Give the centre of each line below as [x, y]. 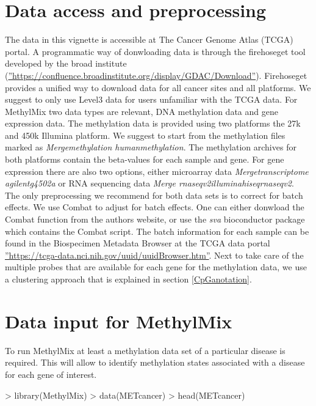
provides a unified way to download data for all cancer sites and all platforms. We [158, 87]
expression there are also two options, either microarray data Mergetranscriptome [157, 171]
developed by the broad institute [66, 63]
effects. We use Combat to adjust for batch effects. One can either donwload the [155, 207]
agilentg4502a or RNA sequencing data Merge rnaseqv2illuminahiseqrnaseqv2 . [149, 183]
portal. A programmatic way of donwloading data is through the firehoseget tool [155, 51]
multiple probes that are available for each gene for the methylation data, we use [156, 267]
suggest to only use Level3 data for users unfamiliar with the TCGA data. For [151, 99]
